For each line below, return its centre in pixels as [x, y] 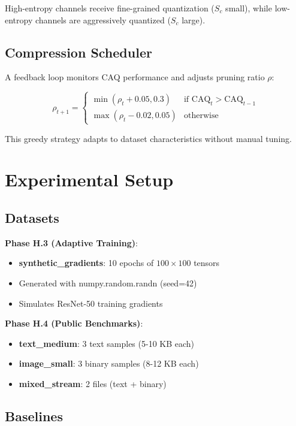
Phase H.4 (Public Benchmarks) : [74, 323]
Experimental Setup [89, 179]
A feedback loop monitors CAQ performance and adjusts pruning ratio [135, 77]
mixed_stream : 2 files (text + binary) [93, 383]
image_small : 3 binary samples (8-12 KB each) [109, 363]
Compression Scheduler [78, 52]
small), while [249, 8]
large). [194, 19]
